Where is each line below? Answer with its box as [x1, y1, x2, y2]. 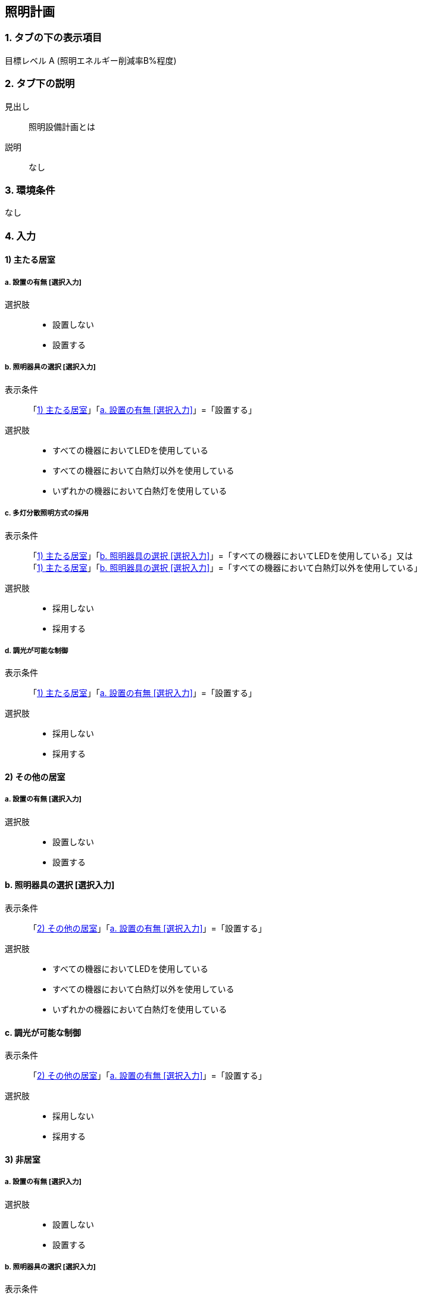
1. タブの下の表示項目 [5, 32, 102, 44]
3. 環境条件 [5, 184, 55, 196]
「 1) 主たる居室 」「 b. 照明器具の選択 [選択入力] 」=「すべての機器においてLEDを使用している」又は [29, 550, 413, 561]
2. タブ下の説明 [5, 77, 75, 90]
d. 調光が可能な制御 [5, 647, 68, 656]
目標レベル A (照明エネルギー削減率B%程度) [5, 55, 177, 66]
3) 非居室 [5, 1154, 40, 1165]
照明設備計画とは [29, 121, 95, 132]
